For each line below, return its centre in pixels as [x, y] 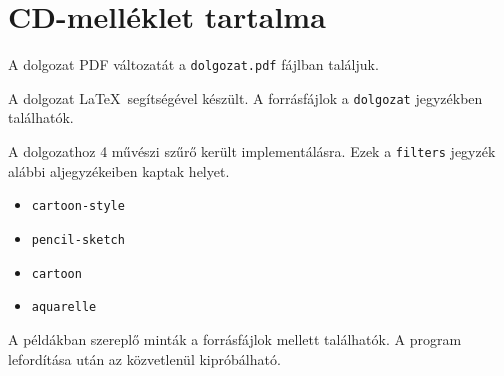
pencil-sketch [78, 239]
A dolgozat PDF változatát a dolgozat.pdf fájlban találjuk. [193, 64]
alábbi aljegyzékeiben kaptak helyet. [119, 170]
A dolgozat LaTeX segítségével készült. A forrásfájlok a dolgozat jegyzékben [245, 97]
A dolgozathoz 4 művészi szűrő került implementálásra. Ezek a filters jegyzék [252, 151]
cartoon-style [78, 206]
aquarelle [64, 307]
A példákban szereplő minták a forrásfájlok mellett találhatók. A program [235, 338]
